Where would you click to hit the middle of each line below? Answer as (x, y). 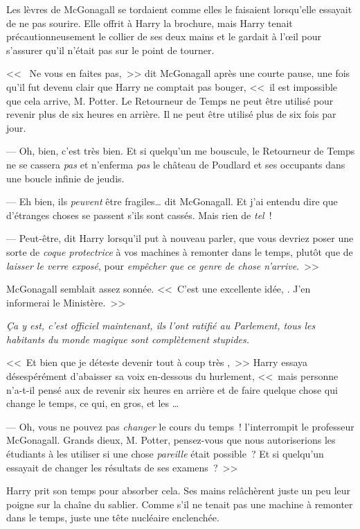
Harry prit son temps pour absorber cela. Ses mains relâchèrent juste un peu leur (179, 491)
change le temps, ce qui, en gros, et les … (93, 403)
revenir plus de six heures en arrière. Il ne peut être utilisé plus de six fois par (171, 114)
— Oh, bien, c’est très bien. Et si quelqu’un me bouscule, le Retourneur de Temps (181, 151)
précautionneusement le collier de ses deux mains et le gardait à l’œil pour (164, 36)
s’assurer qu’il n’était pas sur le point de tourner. (110, 50)
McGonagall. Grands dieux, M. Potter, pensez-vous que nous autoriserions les (171, 440)
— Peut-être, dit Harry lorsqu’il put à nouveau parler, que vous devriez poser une (180, 238)
